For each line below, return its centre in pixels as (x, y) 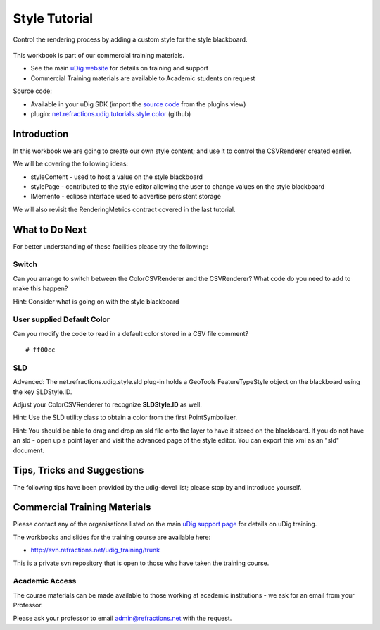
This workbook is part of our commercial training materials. (99, 55)
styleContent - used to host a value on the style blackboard (117, 177)
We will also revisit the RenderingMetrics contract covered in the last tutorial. (124, 209)
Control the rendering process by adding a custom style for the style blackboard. (130, 39)
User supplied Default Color (62, 319)
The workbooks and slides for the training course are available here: (112, 537)
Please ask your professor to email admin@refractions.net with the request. (122, 618)
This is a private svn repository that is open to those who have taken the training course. (141, 563)
